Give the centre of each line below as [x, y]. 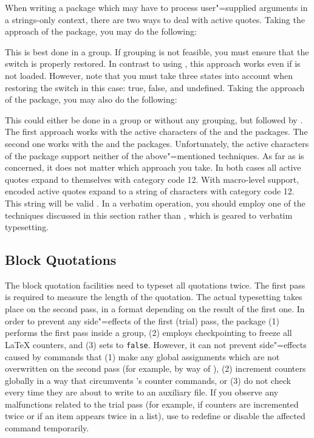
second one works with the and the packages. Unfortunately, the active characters [157, 143]
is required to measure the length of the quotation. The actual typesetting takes [154, 297]
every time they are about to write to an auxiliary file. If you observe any [142, 392]
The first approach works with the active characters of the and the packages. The [156, 132]
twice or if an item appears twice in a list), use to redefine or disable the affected [155, 416]
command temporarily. [47, 428]
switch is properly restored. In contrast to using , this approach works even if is [153, 63]
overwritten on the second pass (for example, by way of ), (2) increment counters [155, 368]
